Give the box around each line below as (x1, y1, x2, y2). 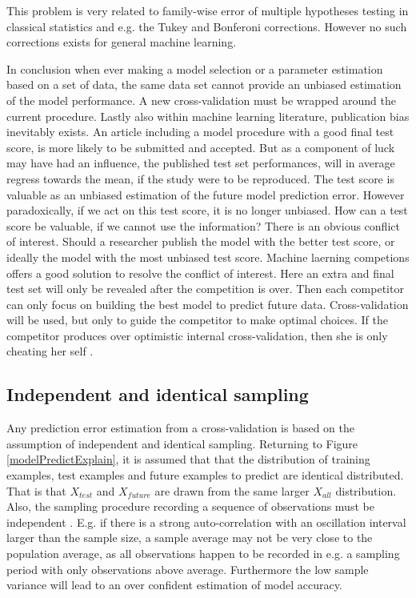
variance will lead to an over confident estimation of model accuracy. (6, 576, 342, 593)
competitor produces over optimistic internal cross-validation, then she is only (6, 327, 388, 343)
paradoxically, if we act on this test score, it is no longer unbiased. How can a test (6, 202, 408, 219)
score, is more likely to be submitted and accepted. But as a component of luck (6, 138, 395, 155)
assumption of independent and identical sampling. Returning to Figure (6, 435, 358, 452)
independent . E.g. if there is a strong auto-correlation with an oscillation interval (6, 513, 406, 530)
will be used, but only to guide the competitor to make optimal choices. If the (6, 311, 388, 328)
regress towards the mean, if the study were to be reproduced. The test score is (6, 170, 394, 187)
